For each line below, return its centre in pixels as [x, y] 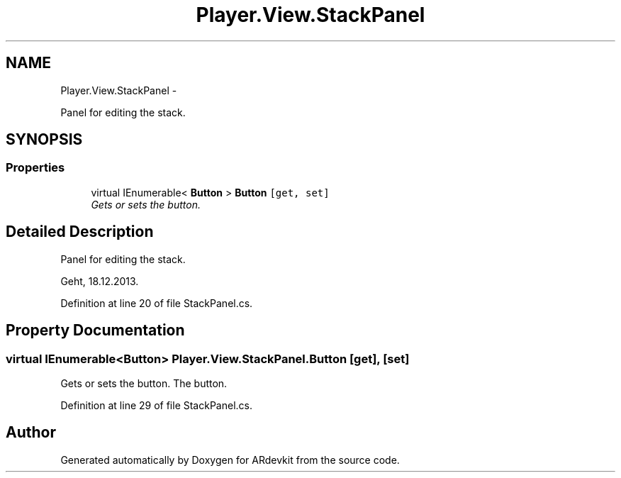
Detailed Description [80, 232]
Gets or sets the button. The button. [144, 383]
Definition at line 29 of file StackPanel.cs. [156, 405]
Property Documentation [95, 330]
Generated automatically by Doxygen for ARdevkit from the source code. [230, 460]
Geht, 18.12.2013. [100, 281]
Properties [35, 168]
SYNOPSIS [44, 140]
